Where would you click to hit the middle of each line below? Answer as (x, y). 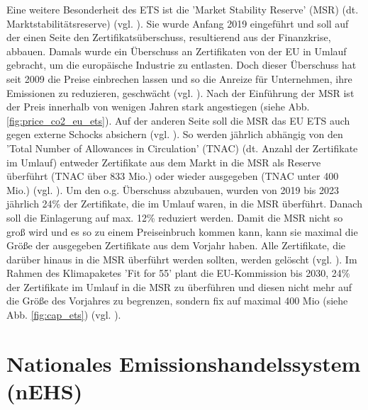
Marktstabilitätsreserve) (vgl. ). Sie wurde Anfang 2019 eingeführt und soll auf (178, 23)
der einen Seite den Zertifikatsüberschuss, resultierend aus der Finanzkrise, (169, 37)
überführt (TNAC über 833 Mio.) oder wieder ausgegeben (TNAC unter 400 (173, 176)
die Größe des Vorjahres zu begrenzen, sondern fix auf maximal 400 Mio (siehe (177, 301)
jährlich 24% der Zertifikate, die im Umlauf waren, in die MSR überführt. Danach (184, 204)
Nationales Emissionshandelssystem (184, 363)
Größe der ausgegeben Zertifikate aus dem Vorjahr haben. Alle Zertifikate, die (176, 245)
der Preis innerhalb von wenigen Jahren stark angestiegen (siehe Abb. (158, 107)
